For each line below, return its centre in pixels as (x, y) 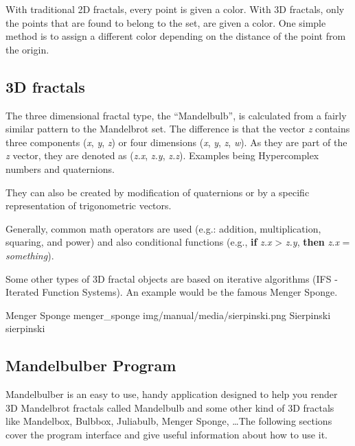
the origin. (27, 49)
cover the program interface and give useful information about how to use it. (167, 434)
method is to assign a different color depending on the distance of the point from (176, 36)
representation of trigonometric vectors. (89, 206)
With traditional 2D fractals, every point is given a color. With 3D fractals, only (175, 9)
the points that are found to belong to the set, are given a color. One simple (166, 22)
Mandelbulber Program (91, 365)
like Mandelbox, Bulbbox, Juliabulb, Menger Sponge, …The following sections (169, 421)
